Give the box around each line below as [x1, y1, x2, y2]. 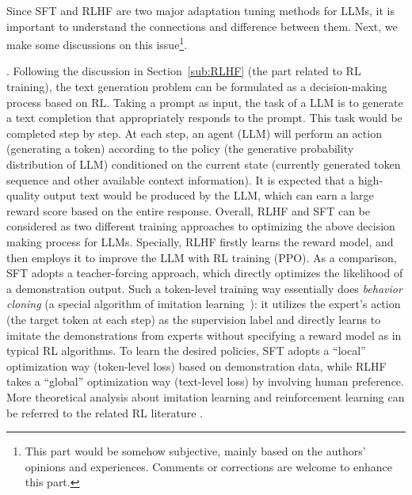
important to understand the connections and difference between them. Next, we [6, 17, 398, 34]
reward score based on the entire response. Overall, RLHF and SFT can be [6, 202, 371, 219]
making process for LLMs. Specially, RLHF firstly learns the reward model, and [6, 233, 394, 249]
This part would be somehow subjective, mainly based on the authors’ [25, 443, 366, 459]
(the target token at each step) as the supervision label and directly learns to [6, 310, 381, 327]
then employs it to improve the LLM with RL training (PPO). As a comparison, [6, 249, 397, 265]
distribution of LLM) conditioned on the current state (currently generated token [6, 156, 401, 172]
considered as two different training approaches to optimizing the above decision [6, 218, 395, 234]
